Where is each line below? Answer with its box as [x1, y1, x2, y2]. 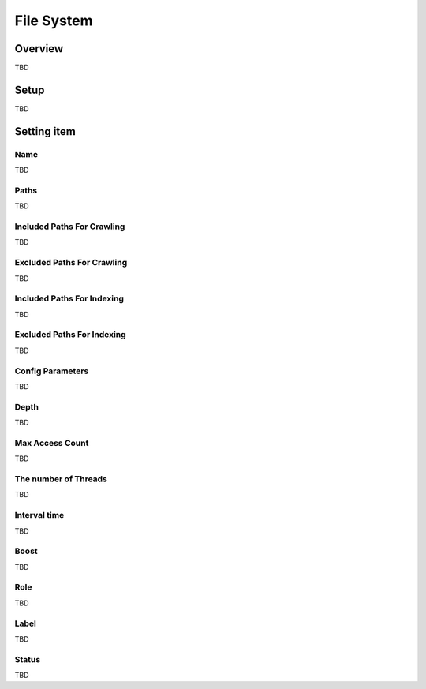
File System [14, 12, 94, 29]
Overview [14, 42, 64, 55]
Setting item [14, 125, 77, 138]
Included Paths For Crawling [14, 221, 125, 232]
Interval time [14, 510, 65, 521]
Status [14, 653, 41, 665]
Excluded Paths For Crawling [14, 257, 128, 268]
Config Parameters [14, 365, 89, 376]
